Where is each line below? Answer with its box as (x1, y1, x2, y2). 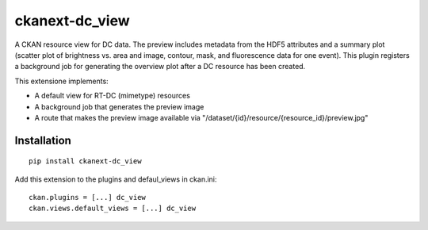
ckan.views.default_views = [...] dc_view (29, 204, 197, 213)
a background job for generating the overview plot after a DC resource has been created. (14, 62, 306, 71)
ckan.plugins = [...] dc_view (29, 193, 147, 202)
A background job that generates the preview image (34, 102, 204, 111)
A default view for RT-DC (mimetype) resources (34, 91, 190, 101)
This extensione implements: (14, 76, 109, 86)
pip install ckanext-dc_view (29, 157, 142, 166)
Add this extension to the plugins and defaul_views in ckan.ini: (14, 174, 217, 184)
